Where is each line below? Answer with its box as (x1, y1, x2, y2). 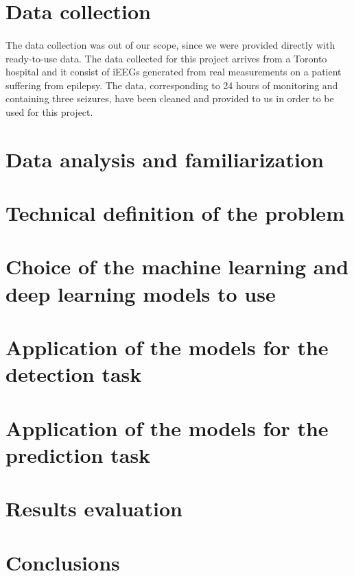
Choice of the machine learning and (5, 252, 349, 280)
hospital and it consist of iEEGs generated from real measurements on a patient (5, 64, 342, 79)
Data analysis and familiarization (5, 145, 324, 173)
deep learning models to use (5, 279, 276, 307)
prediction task (5, 440, 151, 468)
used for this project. (5, 104, 93, 119)
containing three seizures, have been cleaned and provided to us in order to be (5, 91, 334, 106)
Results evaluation (5, 494, 182, 523)
